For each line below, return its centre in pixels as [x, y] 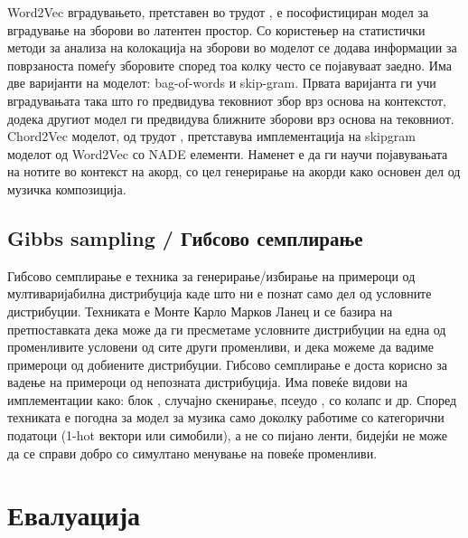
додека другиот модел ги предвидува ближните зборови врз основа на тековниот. [231, 118]
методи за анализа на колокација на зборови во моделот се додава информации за [232, 47]
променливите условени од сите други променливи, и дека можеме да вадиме [221, 347]
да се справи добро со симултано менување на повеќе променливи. [192, 453]
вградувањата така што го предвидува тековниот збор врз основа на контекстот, [227, 100]
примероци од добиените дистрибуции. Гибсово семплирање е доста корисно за [227, 364]
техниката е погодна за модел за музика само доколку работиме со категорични [226, 417]
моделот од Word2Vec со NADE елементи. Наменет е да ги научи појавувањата [228, 153]
